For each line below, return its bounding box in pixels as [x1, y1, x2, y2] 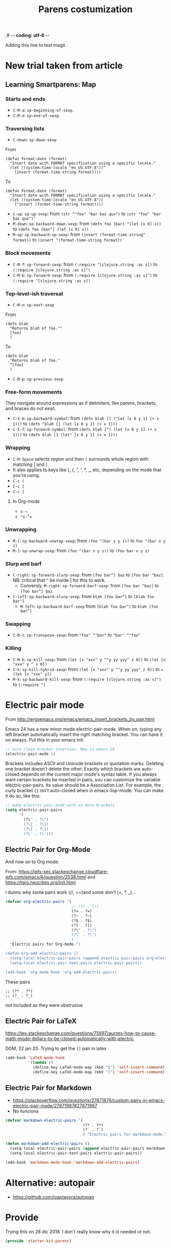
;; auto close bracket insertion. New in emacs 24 [5, 747, 115, 752]
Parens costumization [38, 4, 133, 15]
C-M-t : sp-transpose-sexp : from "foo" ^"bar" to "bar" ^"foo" [12, 632, 141, 638]
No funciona [12, 1108, 39, 1114]
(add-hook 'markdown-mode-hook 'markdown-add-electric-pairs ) [5, 1159, 140, 1165]
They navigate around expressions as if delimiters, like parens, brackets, [5, 400, 157, 406]
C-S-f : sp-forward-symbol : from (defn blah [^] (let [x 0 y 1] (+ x [12, 426, 157, 432]
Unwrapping [5, 526, 37, 533]
